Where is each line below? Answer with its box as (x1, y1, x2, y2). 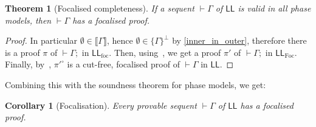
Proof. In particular (5, 34, 78, 47)
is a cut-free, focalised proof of (67, 58, 180, 70)
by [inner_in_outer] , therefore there (172, 34, 307, 47)
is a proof (5, 46, 40, 58)
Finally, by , (5, 58, 52, 70)
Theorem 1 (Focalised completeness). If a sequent (5, 2, 194, 14)
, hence (106, 34, 133, 47)
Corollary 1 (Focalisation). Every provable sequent (5, 98, 197, 111)
